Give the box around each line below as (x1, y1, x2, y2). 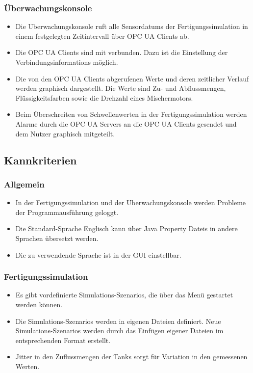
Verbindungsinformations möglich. (15, 57, 118, 67)
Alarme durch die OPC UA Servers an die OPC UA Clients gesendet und (15, 118, 237, 129)
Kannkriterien (4, 152, 77, 167)
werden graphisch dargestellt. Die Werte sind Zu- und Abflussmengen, (15, 83, 226, 93)
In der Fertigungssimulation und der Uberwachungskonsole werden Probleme (15, 197, 246, 208)
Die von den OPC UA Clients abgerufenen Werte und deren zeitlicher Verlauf (15, 73, 249, 83)
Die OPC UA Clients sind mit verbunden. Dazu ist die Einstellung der (15, 47, 228, 57)
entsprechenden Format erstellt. (15, 335, 111, 345)
